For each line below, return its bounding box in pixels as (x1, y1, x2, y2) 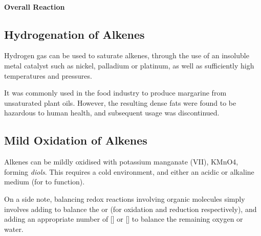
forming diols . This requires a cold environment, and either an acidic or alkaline (4, 166, 254, 177)
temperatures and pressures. (4, 70, 92, 81)
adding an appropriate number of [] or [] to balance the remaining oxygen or (4, 214, 243, 224)
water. (4, 223, 24, 234)
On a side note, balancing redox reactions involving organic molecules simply (4, 193, 245, 204)
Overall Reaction (4, 1, 65, 12)
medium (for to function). (4, 176, 85, 187)
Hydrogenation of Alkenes (4, 26, 145, 42)
